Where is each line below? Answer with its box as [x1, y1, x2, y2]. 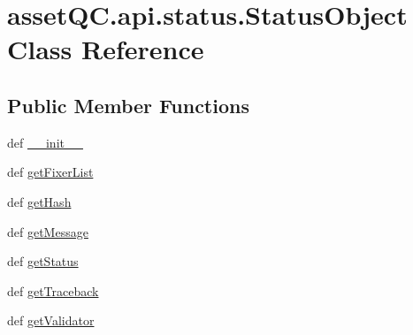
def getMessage [7, 222, 88, 240]
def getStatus [7, 252, 79, 270]
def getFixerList [7, 163, 94, 181]
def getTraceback [7, 281, 99, 300]
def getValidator [7, 311, 95, 330]
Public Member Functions [7, 91, 249, 118]
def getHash [7, 192, 72, 210]
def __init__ [7, 133, 83, 151]
